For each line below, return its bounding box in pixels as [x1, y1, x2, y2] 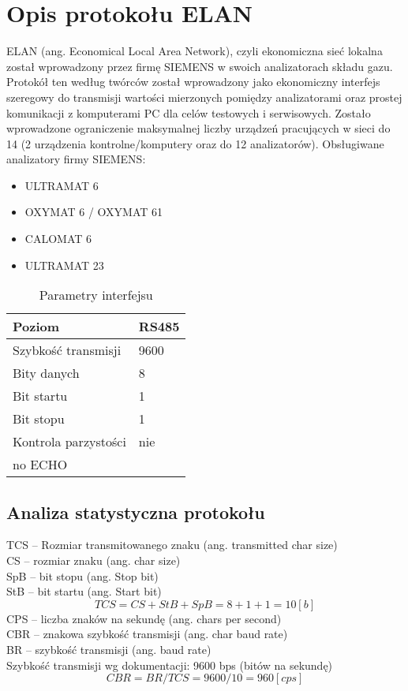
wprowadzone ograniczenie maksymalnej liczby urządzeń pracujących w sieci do [6, 120, 391, 136]
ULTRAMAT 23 [24, 256, 104, 273]
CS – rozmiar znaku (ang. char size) [6, 552, 181, 569]
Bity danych [13, 364, 80, 383]
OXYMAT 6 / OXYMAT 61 [24, 204, 163, 220]
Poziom [13, 317, 60, 336]
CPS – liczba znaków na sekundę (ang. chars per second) [6, 610, 282, 626]
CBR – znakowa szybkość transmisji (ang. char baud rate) [6, 626, 288, 642]
